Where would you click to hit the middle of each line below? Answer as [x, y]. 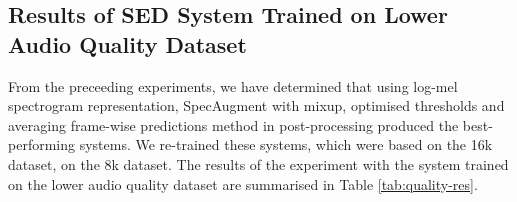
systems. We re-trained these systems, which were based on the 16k [286, 144]
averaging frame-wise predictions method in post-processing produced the [233, 124]
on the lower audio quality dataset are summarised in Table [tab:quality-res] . [243, 183]
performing [41, 144]
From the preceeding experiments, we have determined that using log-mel [233, 85]
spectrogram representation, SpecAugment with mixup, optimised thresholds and [256, 105]
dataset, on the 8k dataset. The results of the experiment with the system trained [258, 163]
